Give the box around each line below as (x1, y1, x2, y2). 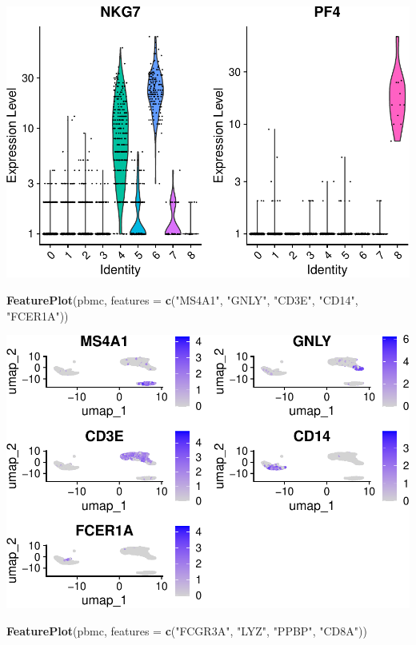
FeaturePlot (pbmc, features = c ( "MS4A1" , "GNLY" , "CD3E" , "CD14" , (6, 292, 358, 309)
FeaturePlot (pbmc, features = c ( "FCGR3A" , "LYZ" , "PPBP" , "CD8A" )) (6, 622, 367, 639)
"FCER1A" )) (6, 307, 69, 324)
